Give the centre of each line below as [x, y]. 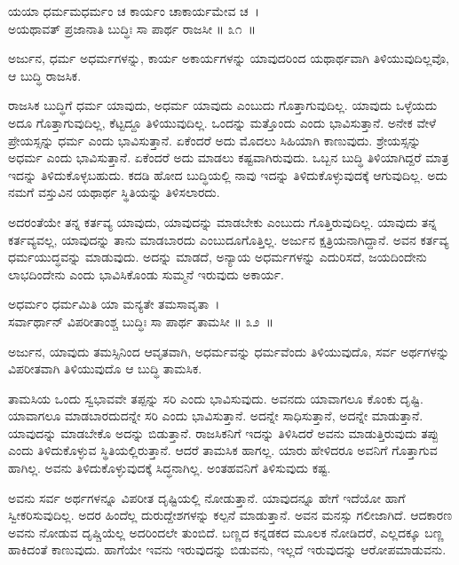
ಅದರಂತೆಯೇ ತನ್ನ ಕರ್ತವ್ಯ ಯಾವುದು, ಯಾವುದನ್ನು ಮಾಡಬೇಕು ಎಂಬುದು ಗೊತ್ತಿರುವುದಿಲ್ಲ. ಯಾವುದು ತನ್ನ [222, 221]
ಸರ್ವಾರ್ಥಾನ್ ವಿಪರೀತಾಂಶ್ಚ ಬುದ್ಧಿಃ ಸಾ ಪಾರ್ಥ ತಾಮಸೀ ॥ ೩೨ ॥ [141, 321]
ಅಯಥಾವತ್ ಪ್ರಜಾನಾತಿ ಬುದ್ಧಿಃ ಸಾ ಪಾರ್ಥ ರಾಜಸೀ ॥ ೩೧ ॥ [132, 28]
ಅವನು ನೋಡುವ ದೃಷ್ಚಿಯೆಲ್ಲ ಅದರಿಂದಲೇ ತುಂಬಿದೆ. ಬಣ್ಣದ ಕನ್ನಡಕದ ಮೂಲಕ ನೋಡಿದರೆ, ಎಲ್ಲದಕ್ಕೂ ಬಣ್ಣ [226, 532]
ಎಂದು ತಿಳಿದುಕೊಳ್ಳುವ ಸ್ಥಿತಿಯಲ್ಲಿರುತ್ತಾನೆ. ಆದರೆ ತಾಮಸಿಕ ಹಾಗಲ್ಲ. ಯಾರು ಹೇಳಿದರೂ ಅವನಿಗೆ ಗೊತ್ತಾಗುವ [223, 450]
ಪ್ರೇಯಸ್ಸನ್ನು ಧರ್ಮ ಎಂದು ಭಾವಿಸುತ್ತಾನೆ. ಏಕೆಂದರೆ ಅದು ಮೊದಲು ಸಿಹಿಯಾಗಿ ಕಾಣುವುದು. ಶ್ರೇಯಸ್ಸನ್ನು [215, 140]
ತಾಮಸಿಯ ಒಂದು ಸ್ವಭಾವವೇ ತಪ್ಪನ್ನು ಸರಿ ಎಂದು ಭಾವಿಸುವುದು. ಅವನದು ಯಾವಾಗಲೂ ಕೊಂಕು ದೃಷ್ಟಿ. [216, 398]
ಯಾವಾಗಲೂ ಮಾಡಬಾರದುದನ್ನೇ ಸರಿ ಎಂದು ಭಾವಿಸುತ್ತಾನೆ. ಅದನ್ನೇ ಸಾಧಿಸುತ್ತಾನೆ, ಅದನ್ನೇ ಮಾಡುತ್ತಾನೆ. [216, 416]
